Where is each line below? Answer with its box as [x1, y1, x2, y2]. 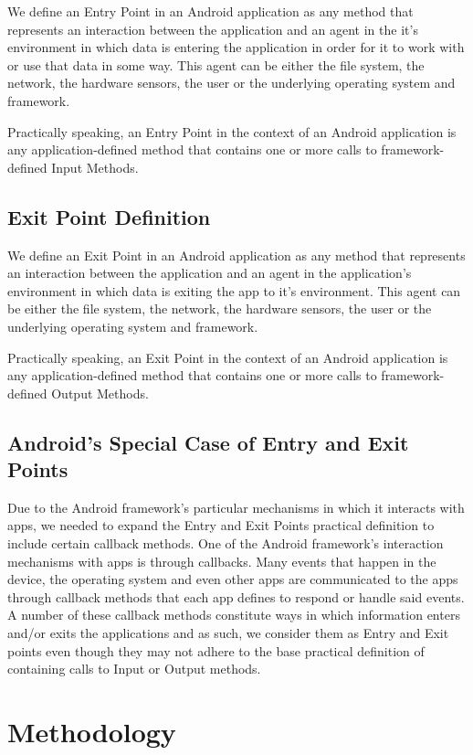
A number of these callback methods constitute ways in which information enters [7, 605, 460, 624]
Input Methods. [51, 157, 139, 176]
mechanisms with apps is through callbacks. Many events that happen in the [7, 551, 436, 570]
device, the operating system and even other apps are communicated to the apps [7, 569, 458, 589]
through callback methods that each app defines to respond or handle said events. [7, 587, 465, 606]
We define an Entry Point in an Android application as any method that [7, 2, 414, 20]
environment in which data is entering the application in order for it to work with [7, 37, 465, 57]
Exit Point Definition [7, 202, 211, 230]
